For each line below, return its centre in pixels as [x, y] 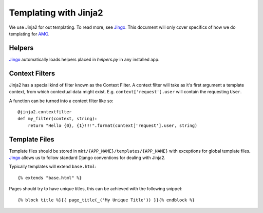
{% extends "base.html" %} [50, 178]
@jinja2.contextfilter [45, 112]
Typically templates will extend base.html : [53, 167]
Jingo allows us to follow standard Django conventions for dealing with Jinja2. [87, 158]
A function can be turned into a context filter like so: [61, 101]
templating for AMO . [29, 34]
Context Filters [32, 73]
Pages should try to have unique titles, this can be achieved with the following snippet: [96, 189]
